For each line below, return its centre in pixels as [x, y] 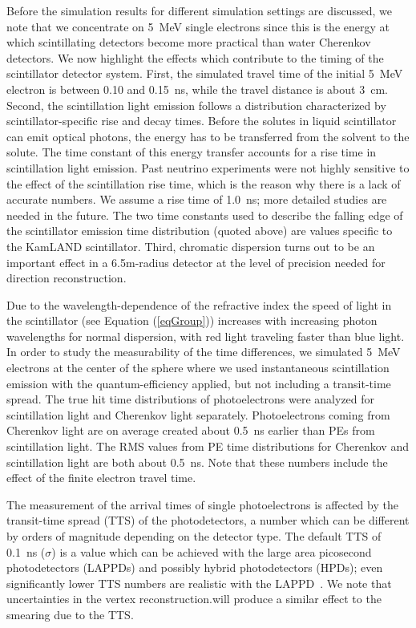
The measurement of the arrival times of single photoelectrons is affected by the [202, 504]
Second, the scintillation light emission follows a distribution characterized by [196, 105]
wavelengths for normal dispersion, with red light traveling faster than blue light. [206, 336]
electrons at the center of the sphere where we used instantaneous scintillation [198, 368]
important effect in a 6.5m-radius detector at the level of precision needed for [196, 262]
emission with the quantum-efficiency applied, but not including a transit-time [199, 383]
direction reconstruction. [67, 278]
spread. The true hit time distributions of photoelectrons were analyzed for [191, 399]
